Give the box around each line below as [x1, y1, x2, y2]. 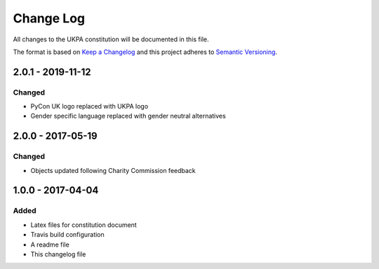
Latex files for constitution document [30, 221, 137, 229]
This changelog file [30, 249, 86, 258]
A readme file [30, 240, 69, 249]
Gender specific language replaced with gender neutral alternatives [30, 112, 226, 120]
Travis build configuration [30, 230, 105, 239]
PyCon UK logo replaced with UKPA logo [30, 102, 149, 111]
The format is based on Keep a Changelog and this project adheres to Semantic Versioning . [13, 48, 277, 56]
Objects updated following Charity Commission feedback [30, 166, 196, 174]
